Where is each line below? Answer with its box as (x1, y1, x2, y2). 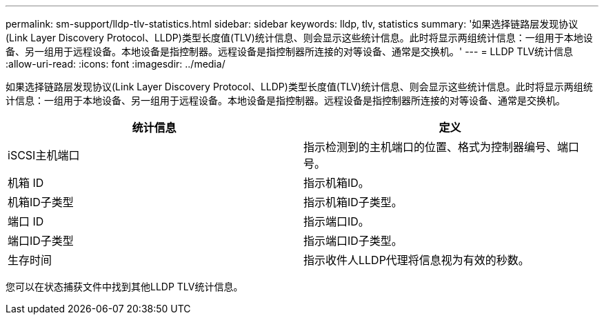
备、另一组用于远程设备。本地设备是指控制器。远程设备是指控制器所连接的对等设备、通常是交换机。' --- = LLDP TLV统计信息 (6, 46, 574, 57)
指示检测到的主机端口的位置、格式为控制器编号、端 (303, 140, 569, 154)
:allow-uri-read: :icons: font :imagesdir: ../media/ (6, 58, 225, 70)
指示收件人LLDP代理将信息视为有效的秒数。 (303, 253, 530, 267)
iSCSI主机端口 (8, 148, 80, 162)
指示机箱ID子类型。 (303, 195, 403, 209)
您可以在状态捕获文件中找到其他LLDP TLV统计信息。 (6, 281, 243, 292)
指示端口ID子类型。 (303, 234, 403, 248)
